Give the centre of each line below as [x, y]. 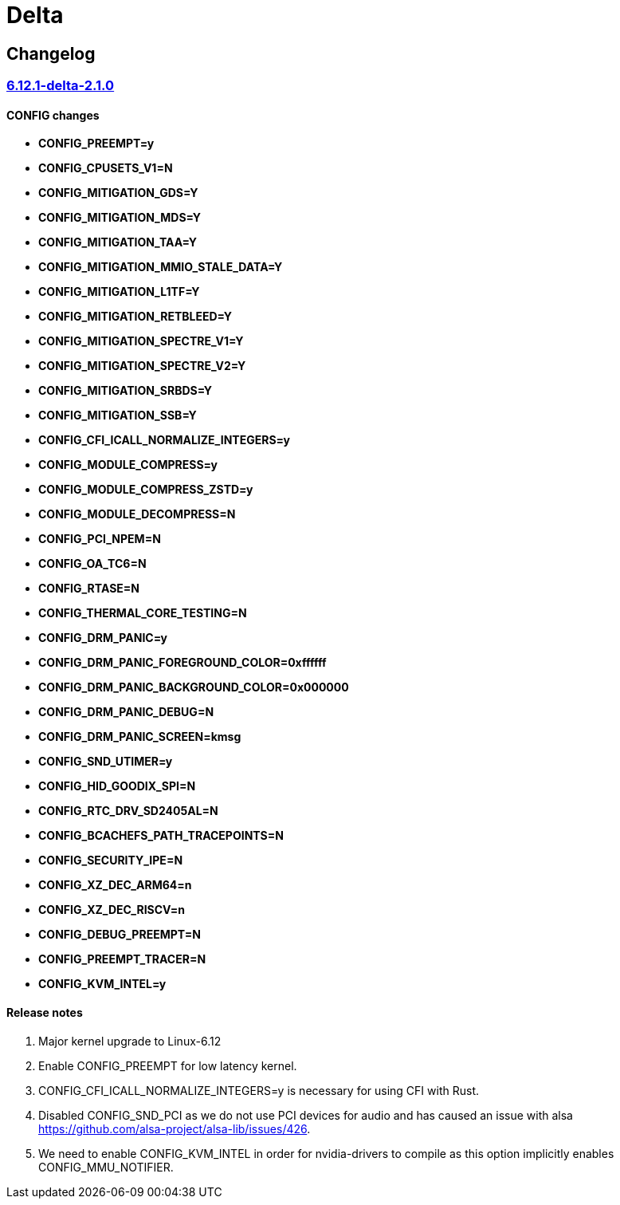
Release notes [45, 1012]
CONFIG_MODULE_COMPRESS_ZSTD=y [146, 490]
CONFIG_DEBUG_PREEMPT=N [120, 935]
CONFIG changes [53, 115]
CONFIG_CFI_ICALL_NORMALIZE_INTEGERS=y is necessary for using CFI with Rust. [259, 1090]
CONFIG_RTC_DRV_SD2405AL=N [128, 811]
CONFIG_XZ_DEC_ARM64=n [115, 885]
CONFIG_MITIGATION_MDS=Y [120, 218]
